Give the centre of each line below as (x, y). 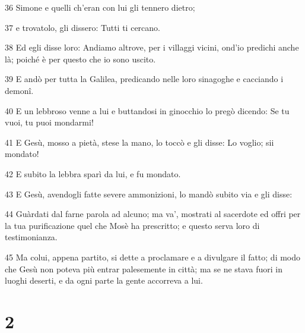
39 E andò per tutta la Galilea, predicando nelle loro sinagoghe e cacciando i (144, 79)
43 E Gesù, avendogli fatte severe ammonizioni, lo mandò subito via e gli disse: (149, 194)
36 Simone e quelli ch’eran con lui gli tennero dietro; (100, 7)
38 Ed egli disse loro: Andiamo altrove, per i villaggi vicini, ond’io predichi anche (152, 47)
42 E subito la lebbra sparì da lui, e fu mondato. (93, 173)
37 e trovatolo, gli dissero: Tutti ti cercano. (82, 27)
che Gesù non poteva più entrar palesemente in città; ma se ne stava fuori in (144, 268)
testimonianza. (31, 237)
